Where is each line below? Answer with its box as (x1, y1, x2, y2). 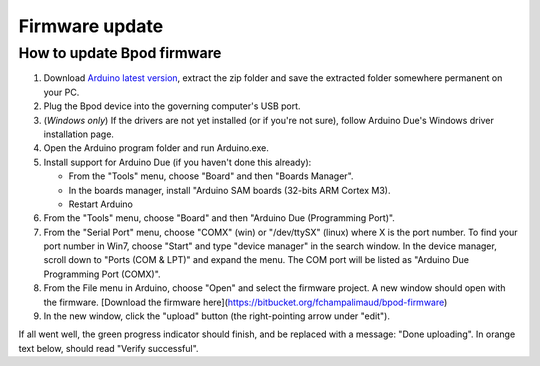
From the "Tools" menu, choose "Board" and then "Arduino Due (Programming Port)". (43, 212, 395, 224)
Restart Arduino (68, 198, 134, 210)
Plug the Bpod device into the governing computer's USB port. (43, 100, 301, 112)
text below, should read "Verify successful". (18, 342, 199, 354)
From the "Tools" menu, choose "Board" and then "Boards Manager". (68, 170, 354, 182)
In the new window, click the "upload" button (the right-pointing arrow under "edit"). (43, 310, 390, 322)
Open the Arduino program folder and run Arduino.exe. (43, 142, 269, 154)
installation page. (43, 128, 115, 140)
